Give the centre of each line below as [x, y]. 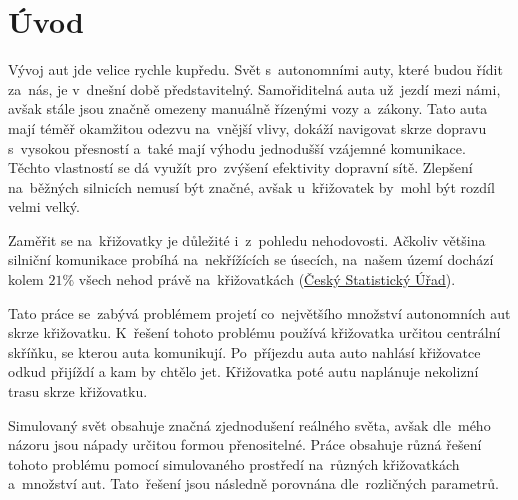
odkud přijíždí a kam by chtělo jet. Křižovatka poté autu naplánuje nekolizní [243, 371]
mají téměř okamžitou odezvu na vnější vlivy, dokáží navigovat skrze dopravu [247, 127]
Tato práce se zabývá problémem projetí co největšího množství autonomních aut [259, 312]
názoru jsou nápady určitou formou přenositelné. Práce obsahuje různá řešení [245, 444]
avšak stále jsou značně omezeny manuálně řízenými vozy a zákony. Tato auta [248, 108]
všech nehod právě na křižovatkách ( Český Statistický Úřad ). [267, 279]
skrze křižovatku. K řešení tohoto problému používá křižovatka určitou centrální [254, 332]
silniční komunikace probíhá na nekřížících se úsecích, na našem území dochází [251, 259]
